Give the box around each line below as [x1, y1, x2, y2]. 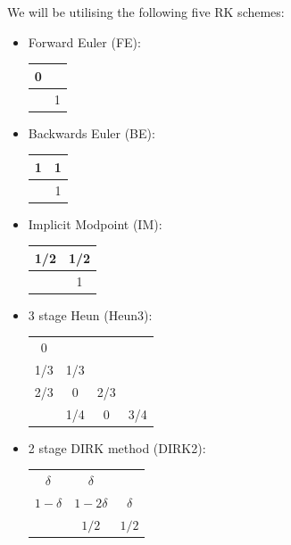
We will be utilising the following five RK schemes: [7, 3, 285, 21]
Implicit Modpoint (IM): [28, 214, 162, 233]
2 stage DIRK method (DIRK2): [28, 438, 206, 457]
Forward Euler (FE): [28, 32, 141, 51]
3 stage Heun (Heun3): [28, 305, 153, 324]
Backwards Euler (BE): [28, 123, 155, 142]
